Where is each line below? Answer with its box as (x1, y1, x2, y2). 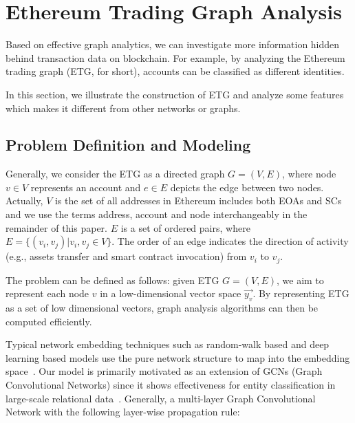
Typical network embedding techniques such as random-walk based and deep (6, 337, 330, 351)
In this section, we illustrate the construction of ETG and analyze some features (6, 87, 344, 101)
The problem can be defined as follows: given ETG (6, 272, 219, 287)
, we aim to (276, 272, 324, 287)
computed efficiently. (6, 314, 92, 328)
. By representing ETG (252, 286, 349, 301)
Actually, (6, 193, 43, 208)
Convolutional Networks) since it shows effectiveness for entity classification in (6, 378, 336, 392)
